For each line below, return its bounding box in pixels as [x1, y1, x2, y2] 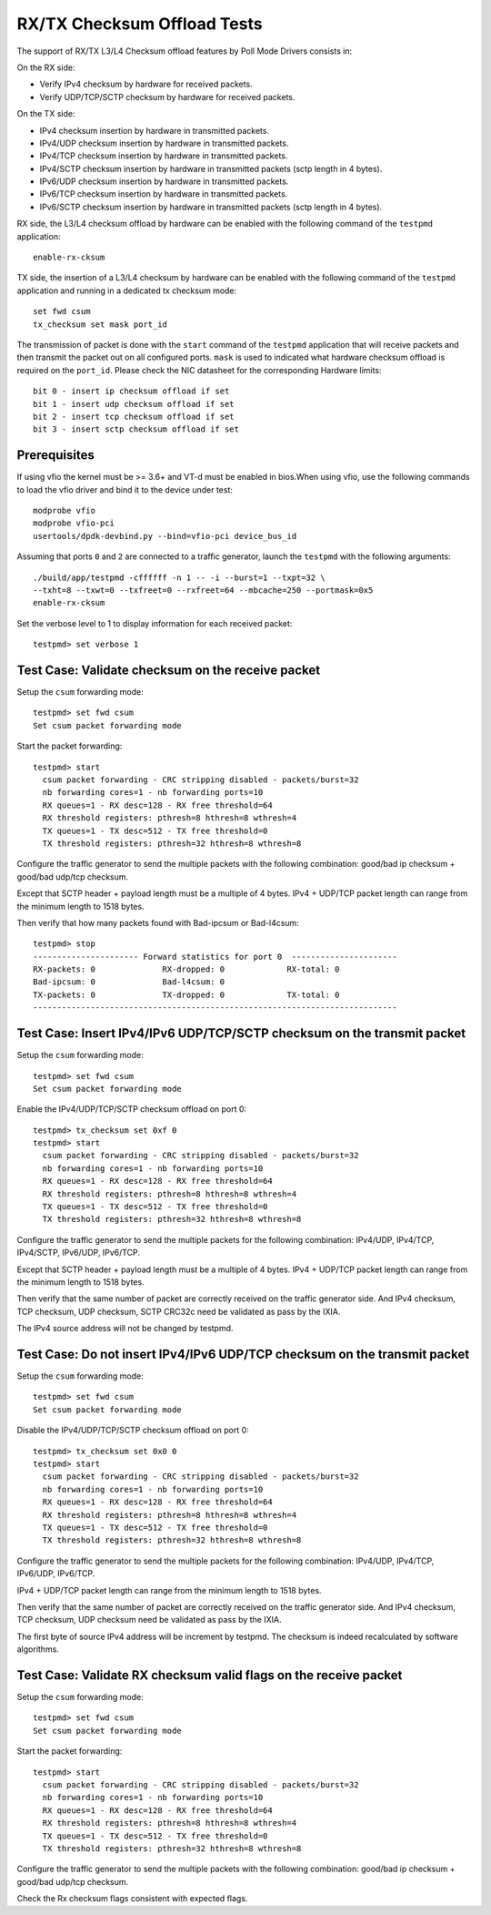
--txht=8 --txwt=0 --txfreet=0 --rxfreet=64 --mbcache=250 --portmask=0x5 [33, 585, 374, 596]
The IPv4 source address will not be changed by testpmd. [16, 1323, 234, 1334]
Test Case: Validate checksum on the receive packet [16, 662, 321, 677]
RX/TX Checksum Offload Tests [16, 14, 263, 34]
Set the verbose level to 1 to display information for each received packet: [16, 617, 293, 628]
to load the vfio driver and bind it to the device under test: [16, 484, 234, 495]
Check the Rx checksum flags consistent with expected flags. [16, 1893, 248, 1904]
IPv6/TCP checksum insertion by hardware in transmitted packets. [39, 188, 288, 199]
